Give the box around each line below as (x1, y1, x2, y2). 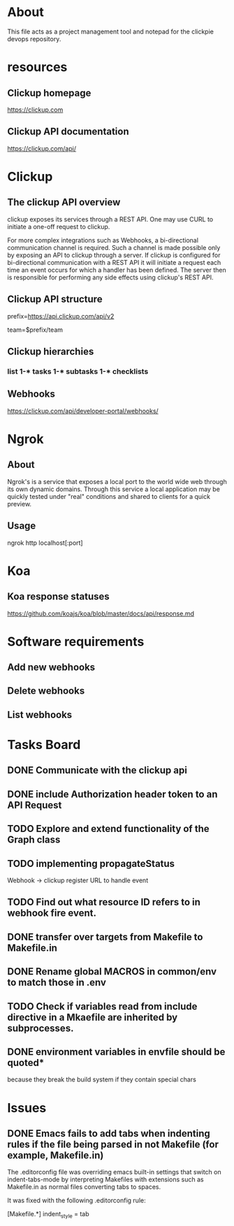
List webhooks (7, 708, 73, 720)
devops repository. (7, 34, 61, 43)
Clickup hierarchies (7, 345, 94, 357)
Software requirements (7, 634, 145, 650)
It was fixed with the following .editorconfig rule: (7, 1196, 146, 1205)
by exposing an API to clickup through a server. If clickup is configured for (7, 251, 221, 259)
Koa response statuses (7, 591, 110, 603)
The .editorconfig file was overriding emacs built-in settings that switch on (7, 1168, 221, 1176)
